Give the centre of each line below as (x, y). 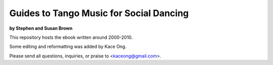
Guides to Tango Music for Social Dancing (99, 13)
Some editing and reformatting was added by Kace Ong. (68, 47)
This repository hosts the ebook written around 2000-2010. (71, 37)
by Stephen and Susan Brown (41, 28)
